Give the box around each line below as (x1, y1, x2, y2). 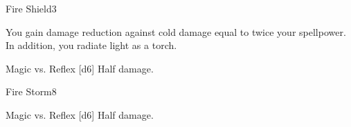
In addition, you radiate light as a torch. (6, 38, 177, 52)
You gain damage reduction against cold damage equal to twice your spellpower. (6, 24, 346, 39)
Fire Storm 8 (6, 84, 57, 99)
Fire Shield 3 (6, 1, 57, 15)
